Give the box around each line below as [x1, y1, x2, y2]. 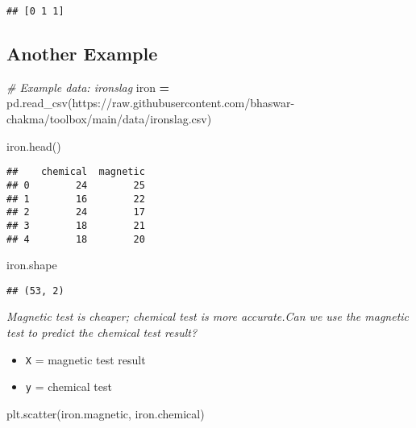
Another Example [6, 41, 158, 66]
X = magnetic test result [25, 351, 146, 368]
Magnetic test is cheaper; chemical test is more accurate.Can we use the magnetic [6, 308, 410, 325]
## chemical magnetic [6, 166, 145, 178]
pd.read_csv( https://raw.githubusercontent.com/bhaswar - [6, 94, 295, 111]
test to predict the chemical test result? [6, 324, 198, 341]
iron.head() [6, 137, 61, 154]
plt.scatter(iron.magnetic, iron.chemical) [6, 405, 205, 422]
